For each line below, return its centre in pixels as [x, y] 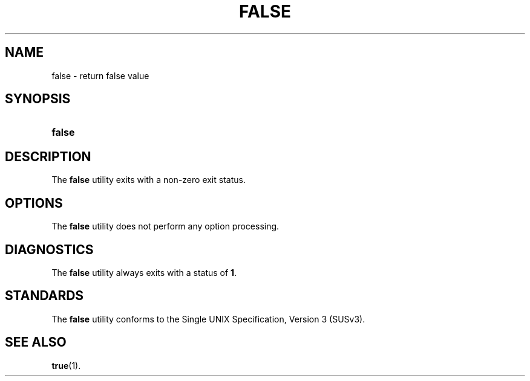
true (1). [66, 365]
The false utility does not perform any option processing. [165, 226]
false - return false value [100, 75]
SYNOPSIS [38, 99]
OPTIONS [34, 203]
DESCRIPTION [48, 156]
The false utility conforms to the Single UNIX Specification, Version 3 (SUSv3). [208, 319]
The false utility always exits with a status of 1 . [144, 272]
